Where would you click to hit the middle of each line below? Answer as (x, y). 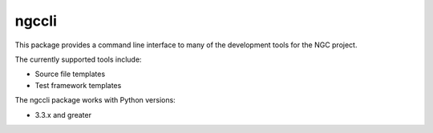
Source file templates (70, 74)
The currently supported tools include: (78, 59)
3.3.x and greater (63, 115)
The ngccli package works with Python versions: (95, 100)
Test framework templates (78, 85)
